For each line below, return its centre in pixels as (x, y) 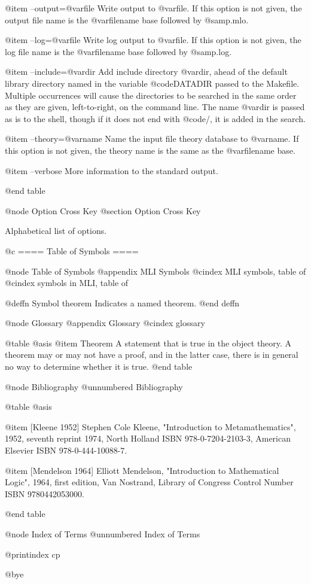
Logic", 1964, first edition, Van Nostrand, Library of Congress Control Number (149, 482)
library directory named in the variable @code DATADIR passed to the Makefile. (152, 83)
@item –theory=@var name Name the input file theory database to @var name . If (152, 139)
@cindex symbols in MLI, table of (67, 283)
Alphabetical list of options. (56, 231)
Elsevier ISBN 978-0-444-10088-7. (66, 450)
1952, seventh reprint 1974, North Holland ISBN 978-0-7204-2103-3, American (148, 438)
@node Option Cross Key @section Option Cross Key (103, 210)
